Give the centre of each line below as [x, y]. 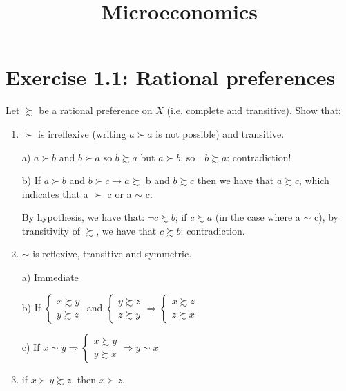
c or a [119, 193]
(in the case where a [258, 217]
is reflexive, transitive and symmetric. [112, 254]
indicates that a [55, 193]
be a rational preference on [96, 110]
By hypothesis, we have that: [83, 217]
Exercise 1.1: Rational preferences [171, 77]
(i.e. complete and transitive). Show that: [254, 110]
